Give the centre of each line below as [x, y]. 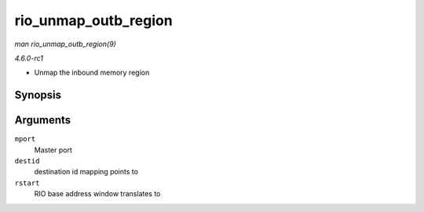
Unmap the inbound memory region [92, 73]
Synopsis [38, 95]
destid [27, 161]
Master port [53, 150]
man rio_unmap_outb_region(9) [66, 44]
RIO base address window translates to [97, 194]
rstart [27, 183]
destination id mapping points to [86, 172]
